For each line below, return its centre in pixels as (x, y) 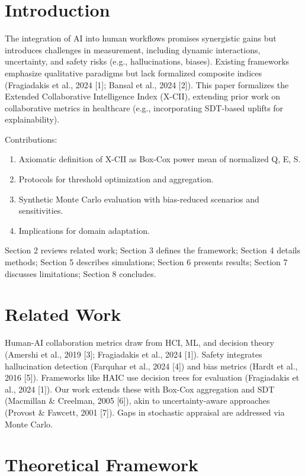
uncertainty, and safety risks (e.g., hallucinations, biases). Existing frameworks (147, 61)
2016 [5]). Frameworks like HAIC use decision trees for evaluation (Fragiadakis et (152, 377)
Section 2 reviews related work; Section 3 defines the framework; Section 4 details (152, 250)
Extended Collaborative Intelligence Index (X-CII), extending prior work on (143, 96)
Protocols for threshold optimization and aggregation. (116, 179)
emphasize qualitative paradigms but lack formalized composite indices (133, 73)
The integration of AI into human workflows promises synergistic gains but (141, 38)
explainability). (32, 119)
